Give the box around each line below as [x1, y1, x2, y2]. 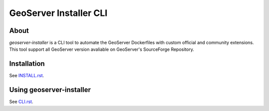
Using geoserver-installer [9, 86, 91, 94]
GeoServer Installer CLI [9, 7, 108, 18]
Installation [9, 60, 45, 68]
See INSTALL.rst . [9, 73, 44, 79]
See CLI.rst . [9, 99, 33, 105]
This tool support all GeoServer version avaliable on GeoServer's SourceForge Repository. [9, 46, 194, 52]
